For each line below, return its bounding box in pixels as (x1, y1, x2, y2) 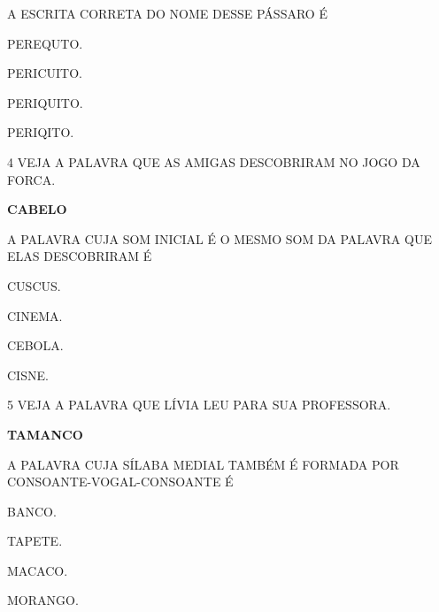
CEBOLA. (7, 336, 64, 355)
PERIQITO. (7, 123, 74, 142)
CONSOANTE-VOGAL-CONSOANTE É (7, 472, 234, 491)
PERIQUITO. (7, 93, 83, 111)
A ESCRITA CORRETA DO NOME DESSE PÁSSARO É (7, 4, 327, 22)
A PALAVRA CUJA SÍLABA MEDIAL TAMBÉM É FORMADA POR (7, 455, 399, 473)
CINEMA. (7, 306, 63, 325)
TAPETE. (7, 532, 63, 550)
